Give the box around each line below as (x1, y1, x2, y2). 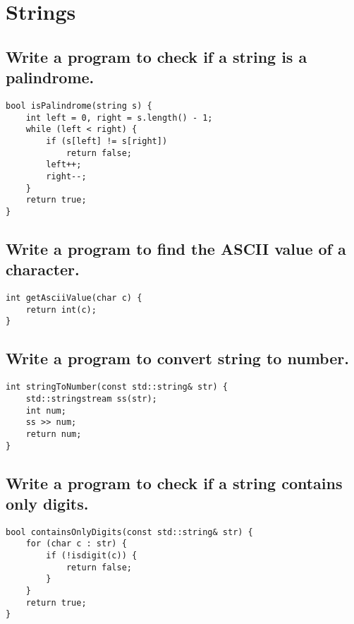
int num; (25, 405, 66, 416)
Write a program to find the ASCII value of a (6, 237, 346, 259)
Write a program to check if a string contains (6, 472, 343, 493)
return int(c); (25, 304, 97, 315)
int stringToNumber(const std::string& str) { (6, 382, 228, 392)
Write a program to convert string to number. (6, 347, 349, 369)
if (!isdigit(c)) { (46, 551, 138, 561)
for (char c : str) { (25, 539, 127, 549)
